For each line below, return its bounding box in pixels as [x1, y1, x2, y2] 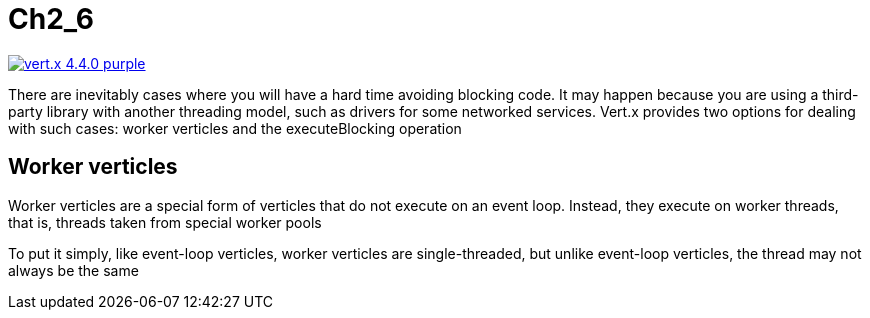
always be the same [8, 261, 139, 279]
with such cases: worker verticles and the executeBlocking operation [8, 119, 462, 137]
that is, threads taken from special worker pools [8, 213, 322, 231]
